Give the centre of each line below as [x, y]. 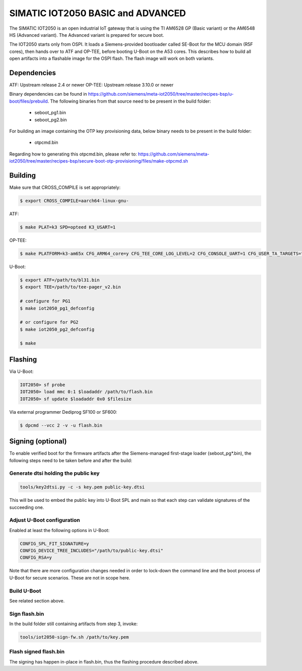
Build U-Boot [25, 590]
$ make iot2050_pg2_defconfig [57, 329]
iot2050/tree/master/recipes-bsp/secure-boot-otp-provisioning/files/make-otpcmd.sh [99, 161]
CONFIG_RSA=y [36, 558]
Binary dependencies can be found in [48, 94]
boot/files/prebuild [28, 101]
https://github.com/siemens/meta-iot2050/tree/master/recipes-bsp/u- [161, 94]
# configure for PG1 [45, 301]
